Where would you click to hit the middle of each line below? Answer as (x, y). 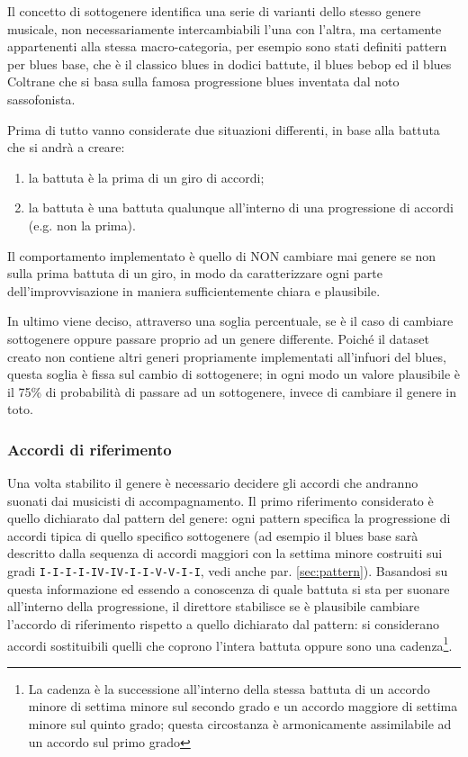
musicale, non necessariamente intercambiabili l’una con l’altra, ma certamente (225, 28)
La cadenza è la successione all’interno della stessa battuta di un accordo (229, 688)
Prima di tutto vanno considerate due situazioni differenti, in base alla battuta (224, 129)
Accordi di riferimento (90, 449)
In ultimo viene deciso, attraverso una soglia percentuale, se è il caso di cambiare (230, 321)
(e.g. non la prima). (82, 225)
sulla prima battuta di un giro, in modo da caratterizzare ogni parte (195, 273)
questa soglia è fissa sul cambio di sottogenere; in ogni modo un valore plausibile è (234, 374)
